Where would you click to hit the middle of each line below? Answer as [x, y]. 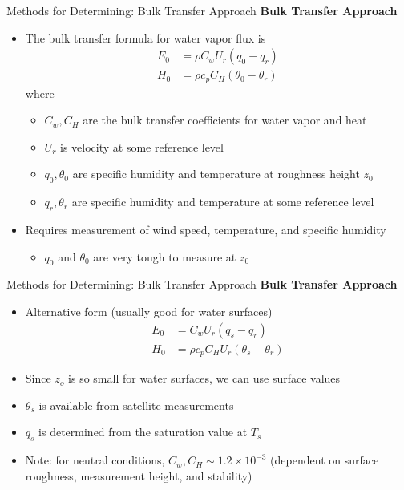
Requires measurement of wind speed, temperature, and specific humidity [206, 230]
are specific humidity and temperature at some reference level [223, 202]
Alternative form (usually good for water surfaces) [149, 312]
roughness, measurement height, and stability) [139, 475]
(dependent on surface [325, 460]
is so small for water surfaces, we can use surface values [204, 378]
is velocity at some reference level [142, 146]
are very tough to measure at [165, 256]
